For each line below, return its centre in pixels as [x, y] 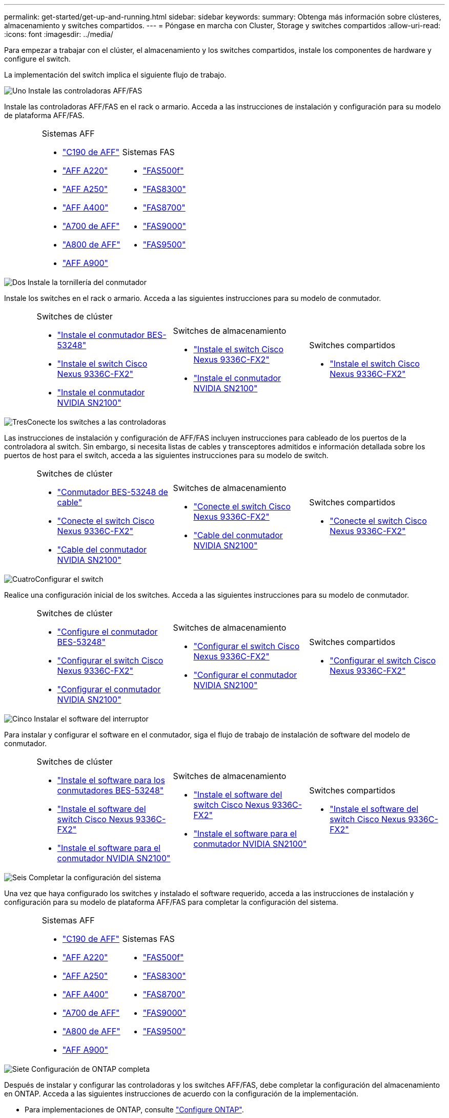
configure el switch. [37, 59]
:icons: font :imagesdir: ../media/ [59, 34]
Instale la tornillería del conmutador [87, 282]
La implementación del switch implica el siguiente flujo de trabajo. [115, 75]
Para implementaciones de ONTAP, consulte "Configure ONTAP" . [134, 1110]
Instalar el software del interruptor [91, 719]
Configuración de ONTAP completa [91, 1069]
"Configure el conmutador [107, 632]
